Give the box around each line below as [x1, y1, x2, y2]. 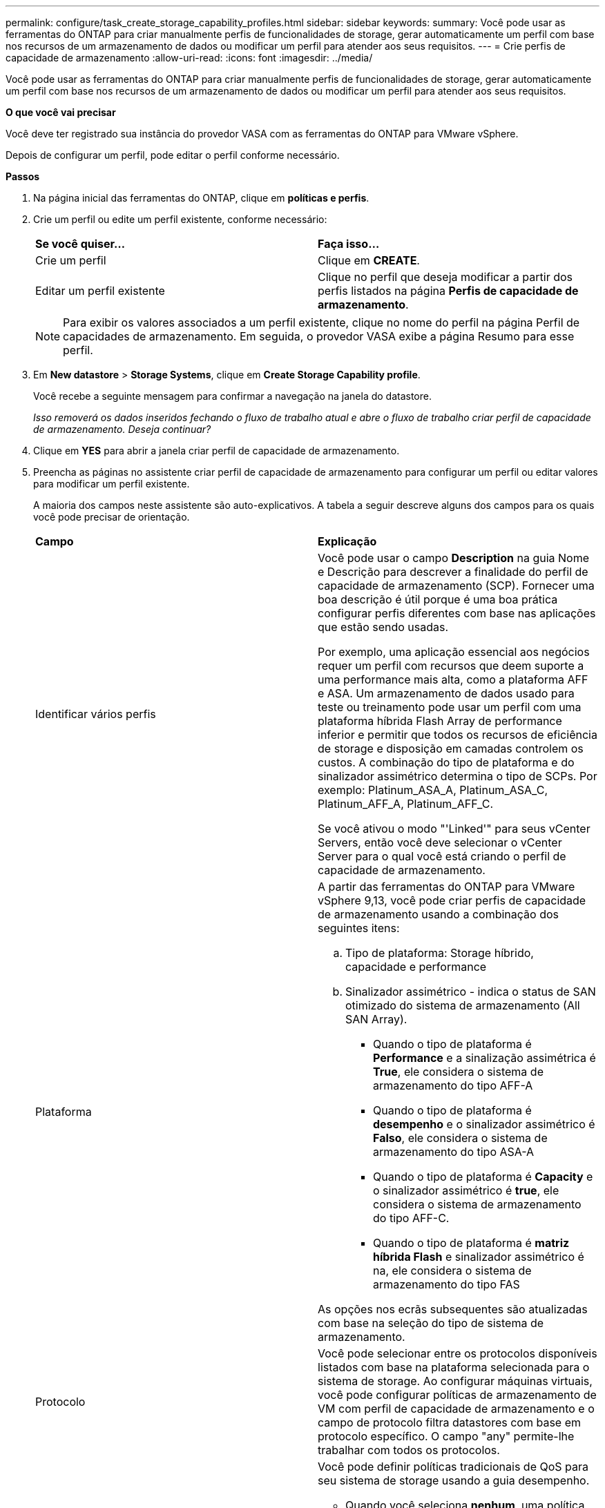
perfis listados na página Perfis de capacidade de [318, 284, 579, 298]
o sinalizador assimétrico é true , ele [373, 1183, 559, 1197]
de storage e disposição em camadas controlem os [318, 742, 584, 755]
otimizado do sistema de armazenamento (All [345, 998, 580, 1012]
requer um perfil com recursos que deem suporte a [318, 659, 584, 673]
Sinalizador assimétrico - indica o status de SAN [345, 985, 596, 998]
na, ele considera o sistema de [373, 1264, 532, 1277]
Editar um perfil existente [35, 284, 165, 298]
